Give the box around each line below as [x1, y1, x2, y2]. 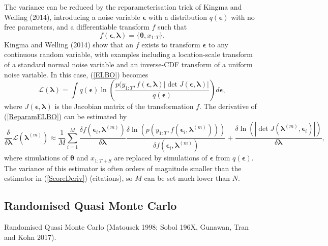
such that [158, 21, 187, 32]
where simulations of [4, 152, 68, 163]
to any [208, 39, 228, 49]
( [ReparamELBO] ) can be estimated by [4, 111, 127, 121]
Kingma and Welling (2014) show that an [4, 39, 134, 49]
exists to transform [141, 39, 200, 49]
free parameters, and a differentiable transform [4, 21, 150, 32]
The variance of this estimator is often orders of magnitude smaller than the [4, 162, 242, 173]
